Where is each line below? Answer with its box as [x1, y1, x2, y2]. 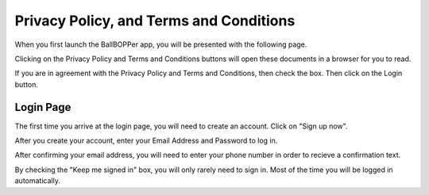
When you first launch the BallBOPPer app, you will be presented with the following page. [14, 40, 307, 49]
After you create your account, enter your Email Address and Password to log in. [14, 136, 278, 146]
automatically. [14, 176, 61, 185]
